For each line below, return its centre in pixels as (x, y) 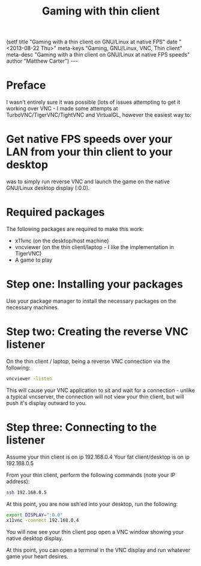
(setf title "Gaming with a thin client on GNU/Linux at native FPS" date (92, 42)
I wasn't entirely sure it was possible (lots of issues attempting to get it (93, 102)
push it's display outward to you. (46, 403)
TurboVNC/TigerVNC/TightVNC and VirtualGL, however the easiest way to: (99, 115)
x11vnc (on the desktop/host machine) (62, 241)
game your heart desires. (37, 556)
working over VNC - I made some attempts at (62, 108)
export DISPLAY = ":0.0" (34, 515)
